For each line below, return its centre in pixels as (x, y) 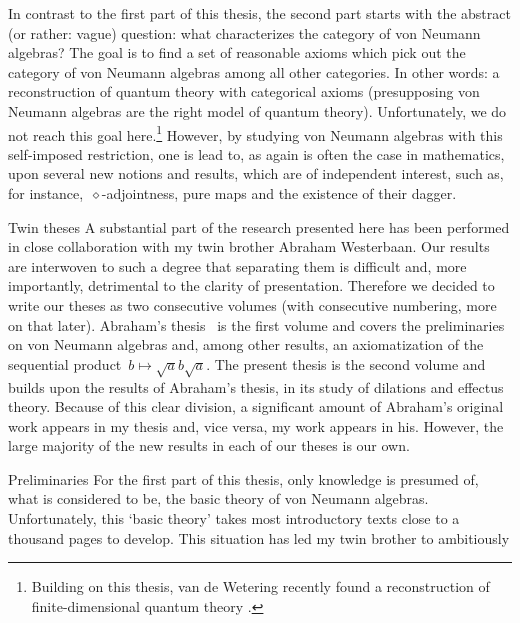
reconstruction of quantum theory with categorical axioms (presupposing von (244, 91)
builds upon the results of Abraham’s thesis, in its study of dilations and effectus (256, 386)
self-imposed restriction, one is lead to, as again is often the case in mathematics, (256, 153)
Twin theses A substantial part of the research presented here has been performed (259, 226)
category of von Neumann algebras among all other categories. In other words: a (254, 71)
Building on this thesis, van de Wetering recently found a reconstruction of (260, 586)
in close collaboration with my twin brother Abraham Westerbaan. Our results (249, 246)
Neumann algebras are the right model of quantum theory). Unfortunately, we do (257, 110)
